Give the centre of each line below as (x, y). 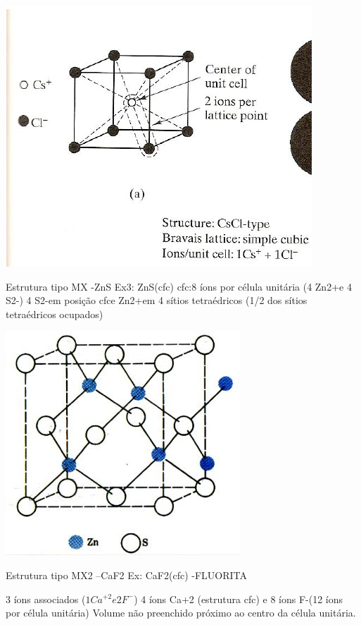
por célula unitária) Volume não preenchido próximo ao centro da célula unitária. (181, 613)
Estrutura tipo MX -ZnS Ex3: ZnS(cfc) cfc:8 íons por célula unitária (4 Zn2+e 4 (179, 286)
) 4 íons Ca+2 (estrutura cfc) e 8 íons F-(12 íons (239, 599)
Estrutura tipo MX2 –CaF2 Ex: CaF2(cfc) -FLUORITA (126, 575)
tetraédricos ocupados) (55, 314)
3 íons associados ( (46, 599)
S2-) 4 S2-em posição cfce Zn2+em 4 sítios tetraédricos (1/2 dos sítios (157, 300)
